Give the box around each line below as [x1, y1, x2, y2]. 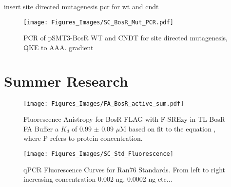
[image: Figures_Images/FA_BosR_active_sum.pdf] [23, 100, 184, 107]
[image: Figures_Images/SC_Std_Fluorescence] [23, 150, 173, 157]
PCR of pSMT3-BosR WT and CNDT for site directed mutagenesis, [23, 33, 228, 43]
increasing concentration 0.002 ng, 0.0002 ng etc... [23, 174, 173, 184]
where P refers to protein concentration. [23, 133, 143, 143]
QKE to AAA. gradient [23, 42, 94, 52]
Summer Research [4, 71, 128, 91]
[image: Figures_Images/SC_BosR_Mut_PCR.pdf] [23, 19, 173, 26]
